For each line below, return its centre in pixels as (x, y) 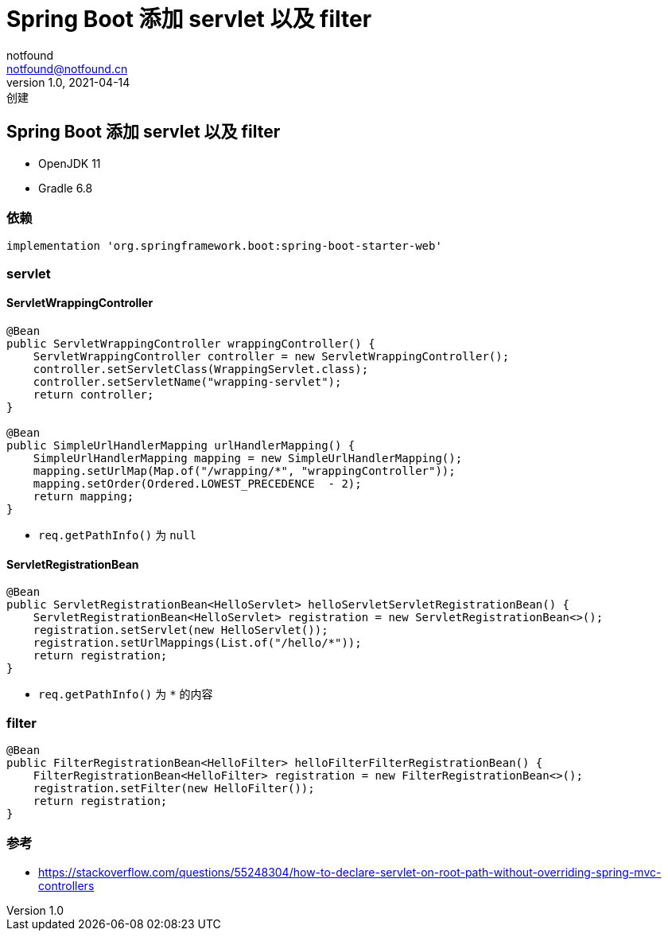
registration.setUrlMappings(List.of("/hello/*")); (197, 643)
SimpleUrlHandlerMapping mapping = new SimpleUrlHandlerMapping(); (248, 458)
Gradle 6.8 (66, 188)
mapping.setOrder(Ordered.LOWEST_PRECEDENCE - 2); (197, 483)
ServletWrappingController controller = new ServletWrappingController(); (271, 356)
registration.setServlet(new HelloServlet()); (181, 630)
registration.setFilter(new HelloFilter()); (174, 788)
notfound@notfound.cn (67, 68)
